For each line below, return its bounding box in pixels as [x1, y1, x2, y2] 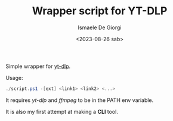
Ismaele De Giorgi [78, 24, 122, 31]
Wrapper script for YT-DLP [32, 4, 168, 18]
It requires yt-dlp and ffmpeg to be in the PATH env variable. [5, 97, 154, 104]
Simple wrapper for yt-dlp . [5, 63, 71, 70]
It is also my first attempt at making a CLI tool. [5, 108, 119, 115]
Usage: [5, 74, 23, 81]
